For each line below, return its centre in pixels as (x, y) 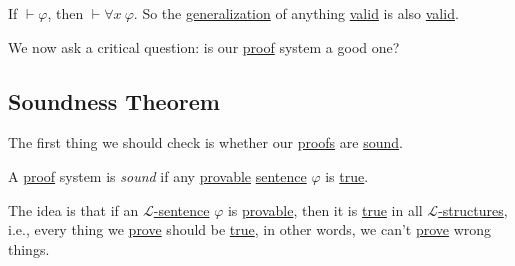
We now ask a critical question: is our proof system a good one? (204, 46)
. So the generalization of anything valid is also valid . (296, 13)
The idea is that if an (73, 209)
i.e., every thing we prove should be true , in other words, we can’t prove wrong (250, 229)
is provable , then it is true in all (325, 209)
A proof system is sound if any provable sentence (157, 175)
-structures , (473, 209)
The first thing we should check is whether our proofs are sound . (205, 142)
